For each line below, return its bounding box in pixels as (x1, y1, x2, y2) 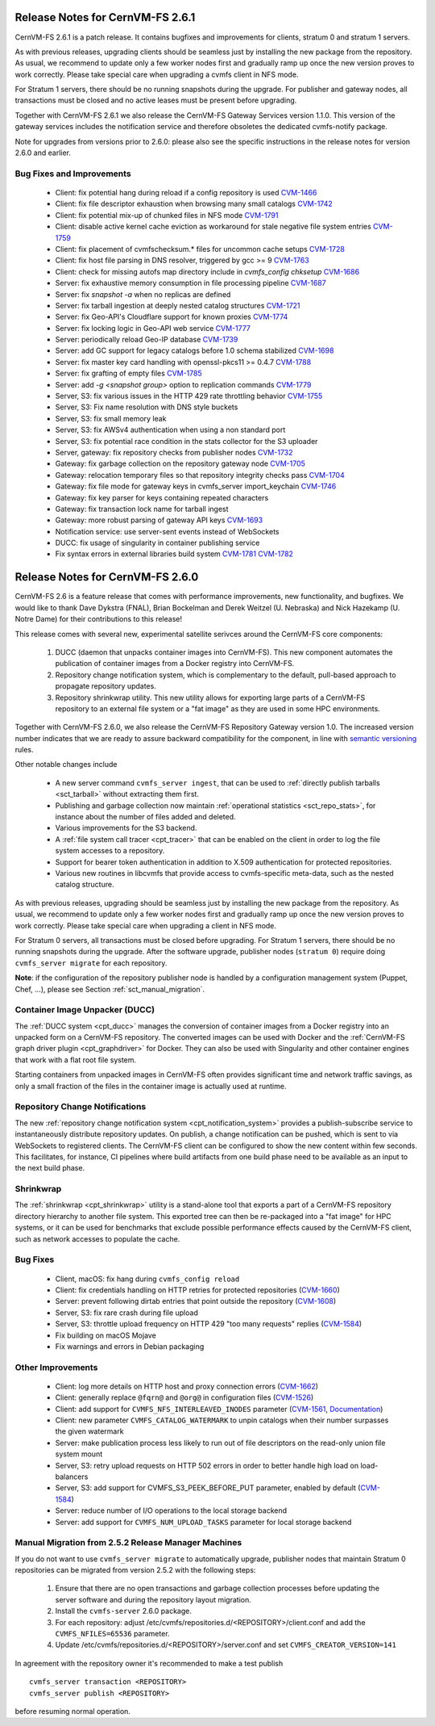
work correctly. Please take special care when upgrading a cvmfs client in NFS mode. (14, 69, 299, 79)
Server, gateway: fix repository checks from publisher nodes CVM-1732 (55, 447, 293, 457)
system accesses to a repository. (55, 846, 165, 856)
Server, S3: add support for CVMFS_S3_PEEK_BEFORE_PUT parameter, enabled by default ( (55, 1483, 361, 1493)
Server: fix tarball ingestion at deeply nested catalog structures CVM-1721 (55, 300, 301, 310)
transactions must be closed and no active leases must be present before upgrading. (14, 95, 297, 105)
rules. (14, 745, 34, 755)
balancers (55, 1472, 89, 1481)
